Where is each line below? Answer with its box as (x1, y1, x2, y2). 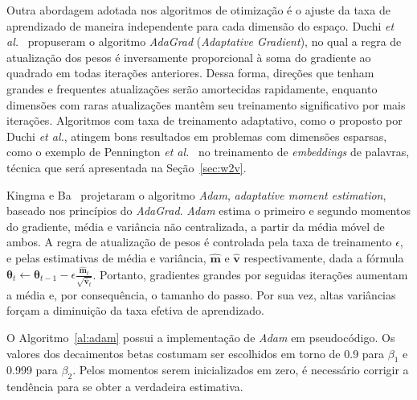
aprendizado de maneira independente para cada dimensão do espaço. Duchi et (6, 17, 395, 34)
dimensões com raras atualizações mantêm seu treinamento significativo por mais (6, 96, 406, 113)
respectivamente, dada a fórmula (243, 249, 404, 266)
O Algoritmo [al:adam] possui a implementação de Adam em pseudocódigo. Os (6, 328, 395, 345)
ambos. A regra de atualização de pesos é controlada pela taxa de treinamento (6, 233, 392, 250)
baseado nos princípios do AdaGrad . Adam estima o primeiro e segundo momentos (6, 202, 411, 219)
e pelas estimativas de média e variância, (6, 249, 206, 266)
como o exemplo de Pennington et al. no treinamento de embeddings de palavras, (6, 143, 410, 160)
